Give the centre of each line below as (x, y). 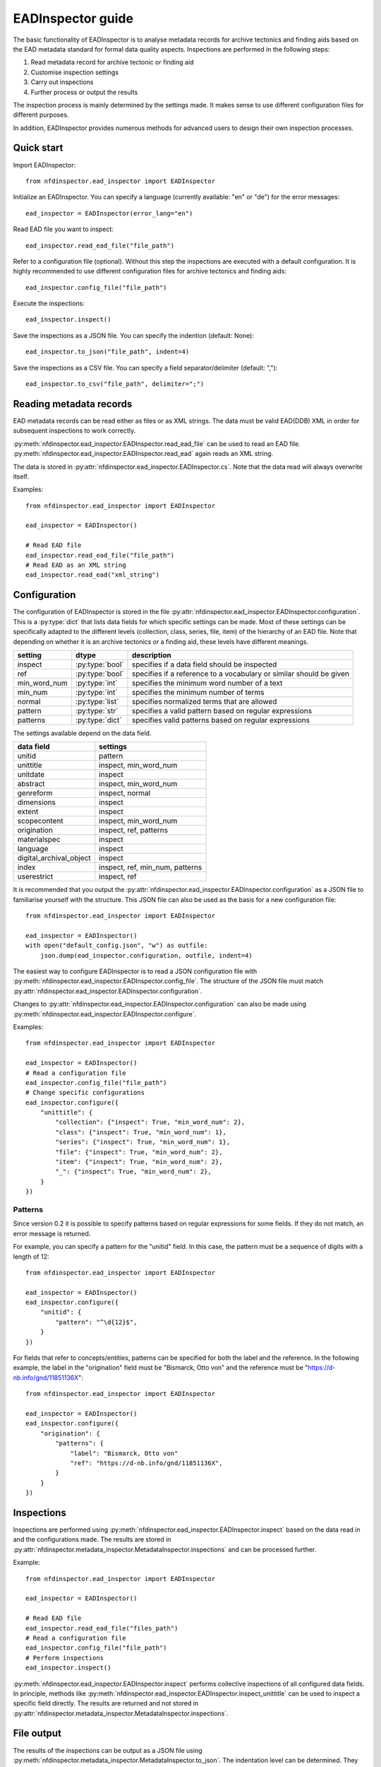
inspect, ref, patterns (134, 830)
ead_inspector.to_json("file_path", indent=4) (108, 352)
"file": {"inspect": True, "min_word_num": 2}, (139, 1152)
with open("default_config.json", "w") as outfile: (117, 946)
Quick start (38, 148)
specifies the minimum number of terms (198, 692)
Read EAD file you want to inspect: (64, 229)
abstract (31, 784)
